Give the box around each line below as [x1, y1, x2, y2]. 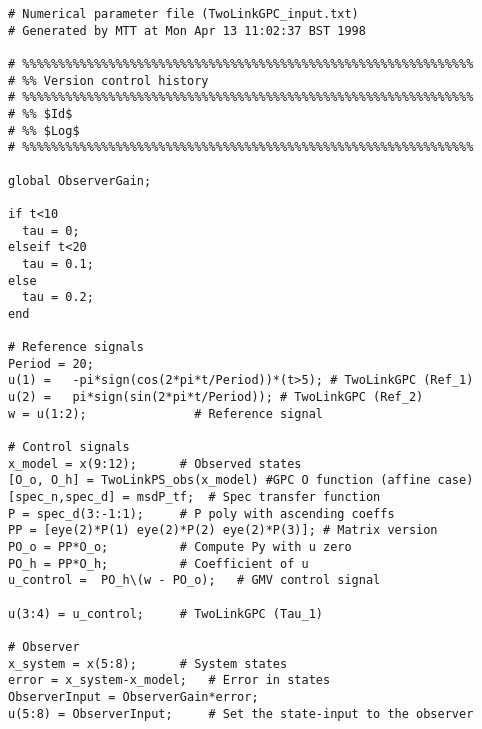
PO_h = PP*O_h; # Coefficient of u [8, 556, 309, 571]
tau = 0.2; [22, 290, 94, 305]
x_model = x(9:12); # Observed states [8, 456, 302, 471]
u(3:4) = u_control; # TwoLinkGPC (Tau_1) [8, 606, 323, 621]
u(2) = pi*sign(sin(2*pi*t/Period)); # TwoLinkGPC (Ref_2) [8, 390, 424, 405]
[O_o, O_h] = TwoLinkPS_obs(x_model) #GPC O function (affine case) [8, 473, 474, 488]
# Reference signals [8, 340, 145, 355]
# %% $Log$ [8, 123, 80, 138]
